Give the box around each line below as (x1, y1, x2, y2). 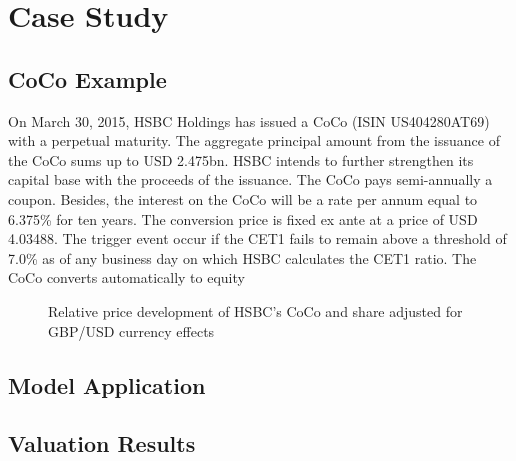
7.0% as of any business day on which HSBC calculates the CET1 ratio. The (8, 247, 477, 268)
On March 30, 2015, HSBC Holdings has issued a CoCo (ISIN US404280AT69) (8, 110, 490, 131)
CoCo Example (8, 63, 167, 94)
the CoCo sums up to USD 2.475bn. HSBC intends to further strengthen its (8, 149, 474, 170)
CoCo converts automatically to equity (8, 267, 245, 288)
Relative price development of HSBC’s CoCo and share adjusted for (48, 300, 463, 321)
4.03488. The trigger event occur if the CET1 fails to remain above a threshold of (8, 228, 507, 249)
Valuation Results (8, 428, 196, 459)
